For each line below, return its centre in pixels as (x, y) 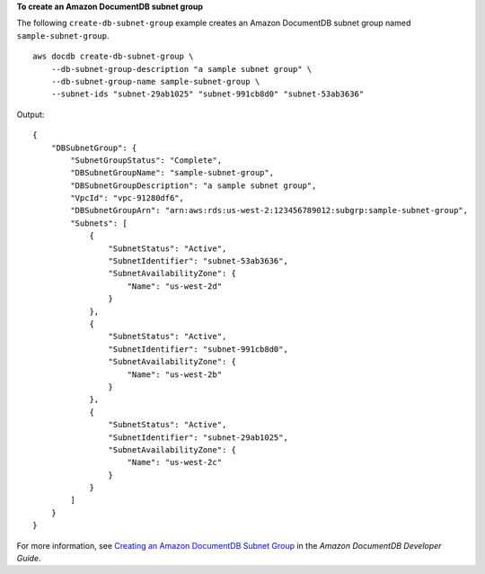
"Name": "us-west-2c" (175, 462)
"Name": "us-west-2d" (175, 286)
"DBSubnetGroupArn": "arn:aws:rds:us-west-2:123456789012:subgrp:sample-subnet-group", (269, 211)
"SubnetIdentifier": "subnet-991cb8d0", (198, 349)
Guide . (29, 559)
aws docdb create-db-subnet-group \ (113, 57)
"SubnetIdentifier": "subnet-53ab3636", (198, 261)
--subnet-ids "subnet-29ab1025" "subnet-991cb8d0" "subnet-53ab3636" (207, 94)
